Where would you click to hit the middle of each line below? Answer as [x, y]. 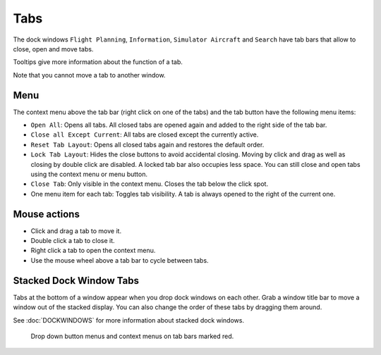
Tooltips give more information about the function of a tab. [98, 62]
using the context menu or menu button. [89, 174]
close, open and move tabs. [53, 49]
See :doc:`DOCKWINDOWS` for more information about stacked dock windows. [129, 320]
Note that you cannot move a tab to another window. [89, 75]
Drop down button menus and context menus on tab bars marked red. [132, 336]
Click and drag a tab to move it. [76, 231]
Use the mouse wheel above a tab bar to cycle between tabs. [120, 260]
